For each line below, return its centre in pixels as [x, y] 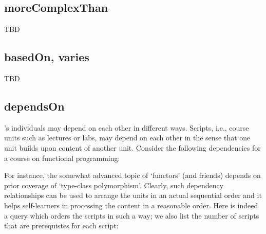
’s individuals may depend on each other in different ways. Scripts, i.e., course [127, 127]
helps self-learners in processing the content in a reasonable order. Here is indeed [131, 205]
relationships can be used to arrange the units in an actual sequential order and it [133, 195]
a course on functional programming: [62, 158]
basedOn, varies [47, 57]
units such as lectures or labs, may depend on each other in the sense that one [127, 138]
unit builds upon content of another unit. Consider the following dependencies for [132, 147]
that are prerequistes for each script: [61, 226]
